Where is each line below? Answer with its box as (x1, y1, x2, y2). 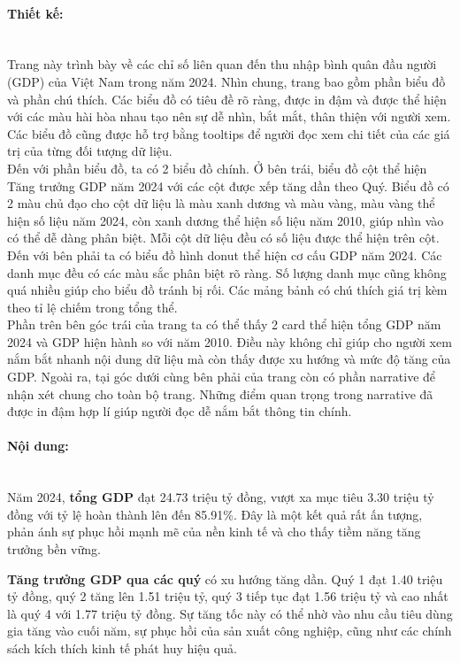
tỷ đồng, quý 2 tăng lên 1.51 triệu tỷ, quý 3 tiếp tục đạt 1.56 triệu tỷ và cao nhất (7, 587, 448, 605)
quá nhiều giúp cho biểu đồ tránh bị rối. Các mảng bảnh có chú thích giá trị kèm (7, 281, 448, 299)
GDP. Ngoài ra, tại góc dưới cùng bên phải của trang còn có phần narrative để (7, 367, 436, 386)
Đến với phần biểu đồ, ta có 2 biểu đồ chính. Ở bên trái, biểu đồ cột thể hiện (7, 158, 427, 177)
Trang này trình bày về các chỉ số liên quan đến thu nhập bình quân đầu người (7, 55, 437, 73)
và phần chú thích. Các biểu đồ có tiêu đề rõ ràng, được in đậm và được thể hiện (7, 89, 447, 108)
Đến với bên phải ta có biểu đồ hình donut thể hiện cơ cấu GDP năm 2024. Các (7, 245, 442, 264)
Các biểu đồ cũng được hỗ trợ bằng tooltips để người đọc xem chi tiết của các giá (7, 124, 450, 143)
